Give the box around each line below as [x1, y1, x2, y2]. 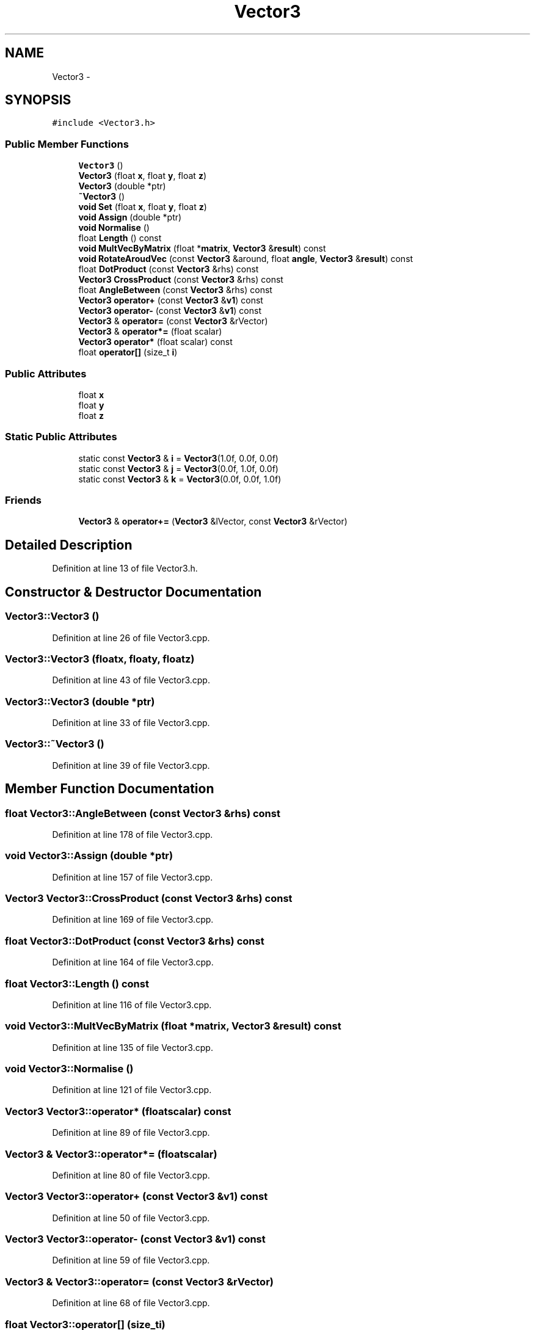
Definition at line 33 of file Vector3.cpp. [52, 718, 210, 728]
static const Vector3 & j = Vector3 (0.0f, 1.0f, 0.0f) [78, 463, 278, 474]
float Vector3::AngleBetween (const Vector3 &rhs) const [5, 807, 280, 819]
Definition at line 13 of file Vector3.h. [52, 563, 198, 574]
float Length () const [78, 233, 162, 244]
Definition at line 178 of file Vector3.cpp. [52, 829, 213, 840]
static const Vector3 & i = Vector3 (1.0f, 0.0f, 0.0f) [78, 452, 278, 463]
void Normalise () [78, 222, 150, 233]
